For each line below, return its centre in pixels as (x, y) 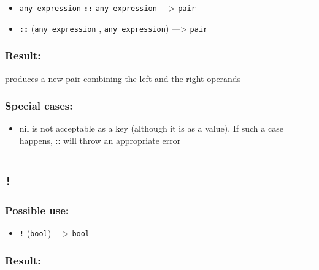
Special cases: (39, 106)
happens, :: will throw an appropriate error (100, 140)
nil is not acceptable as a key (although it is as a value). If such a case (151, 128)
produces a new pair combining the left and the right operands (123, 78)
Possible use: (37, 210)
